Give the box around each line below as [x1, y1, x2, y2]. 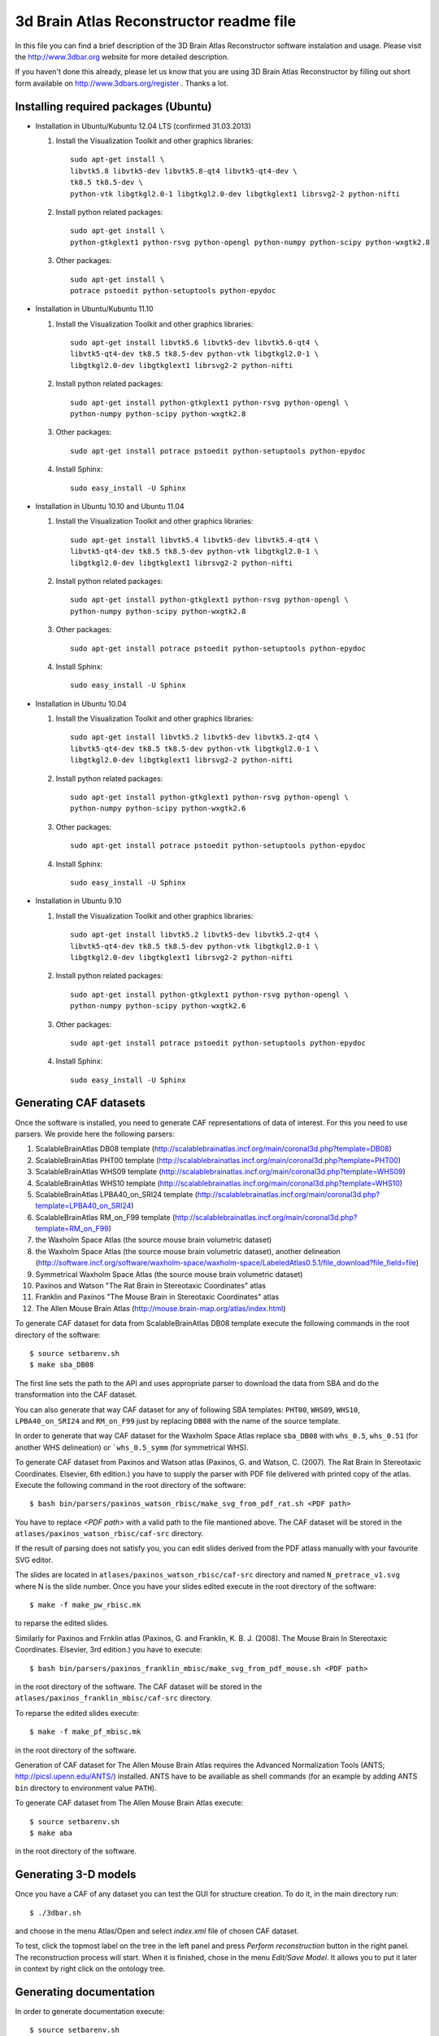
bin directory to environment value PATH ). [15, 1783, 157, 1792]
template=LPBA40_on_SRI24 [35, 1201, 132, 1211]
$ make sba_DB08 [29, 1360, 94, 1370]
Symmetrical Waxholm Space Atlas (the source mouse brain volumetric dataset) [35, 1269, 303, 1279]
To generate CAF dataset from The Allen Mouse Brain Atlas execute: [15, 1798, 244, 1808]
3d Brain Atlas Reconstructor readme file [15, 12, 297, 30]
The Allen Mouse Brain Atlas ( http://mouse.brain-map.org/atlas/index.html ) [35, 1303, 286, 1313]
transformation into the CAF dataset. [15, 1389, 137, 1400]
